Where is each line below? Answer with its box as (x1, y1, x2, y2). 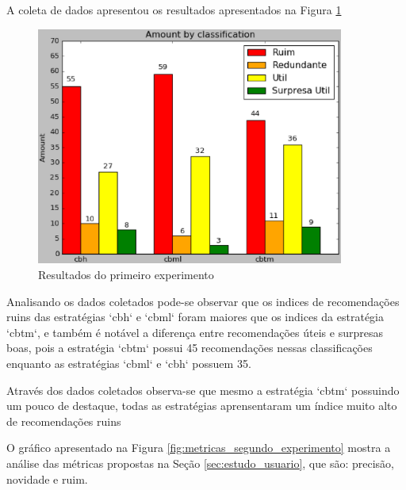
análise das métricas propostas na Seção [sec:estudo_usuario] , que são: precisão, (6, 455, 394, 471)
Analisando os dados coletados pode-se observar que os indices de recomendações (6, 293, 400, 309)
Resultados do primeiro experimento (38, 266, 214, 283)
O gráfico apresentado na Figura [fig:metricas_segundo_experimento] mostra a (6, 439, 391, 456)
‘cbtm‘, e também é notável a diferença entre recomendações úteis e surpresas (6, 323, 383, 340)
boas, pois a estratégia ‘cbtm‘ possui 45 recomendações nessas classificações (6, 339, 373, 356)
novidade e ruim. (6, 470, 88, 487)
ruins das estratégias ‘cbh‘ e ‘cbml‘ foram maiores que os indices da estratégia (6, 308, 384, 325)
